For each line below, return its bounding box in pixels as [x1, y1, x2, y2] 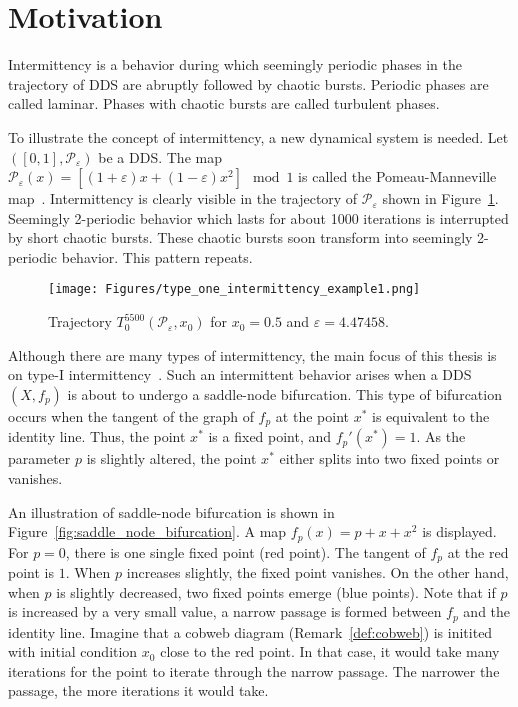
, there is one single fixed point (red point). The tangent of [65, 541, 426, 562]
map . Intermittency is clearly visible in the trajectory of [8, 188, 358, 209]
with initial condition [8, 641, 138, 662]
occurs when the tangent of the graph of [8, 405, 254, 426]
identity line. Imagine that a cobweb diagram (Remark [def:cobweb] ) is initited [8, 621, 493, 642]
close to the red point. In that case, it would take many [160, 641, 500, 662]
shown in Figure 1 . [382, 188, 499, 209]
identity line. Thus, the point [8, 426, 186, 447]
